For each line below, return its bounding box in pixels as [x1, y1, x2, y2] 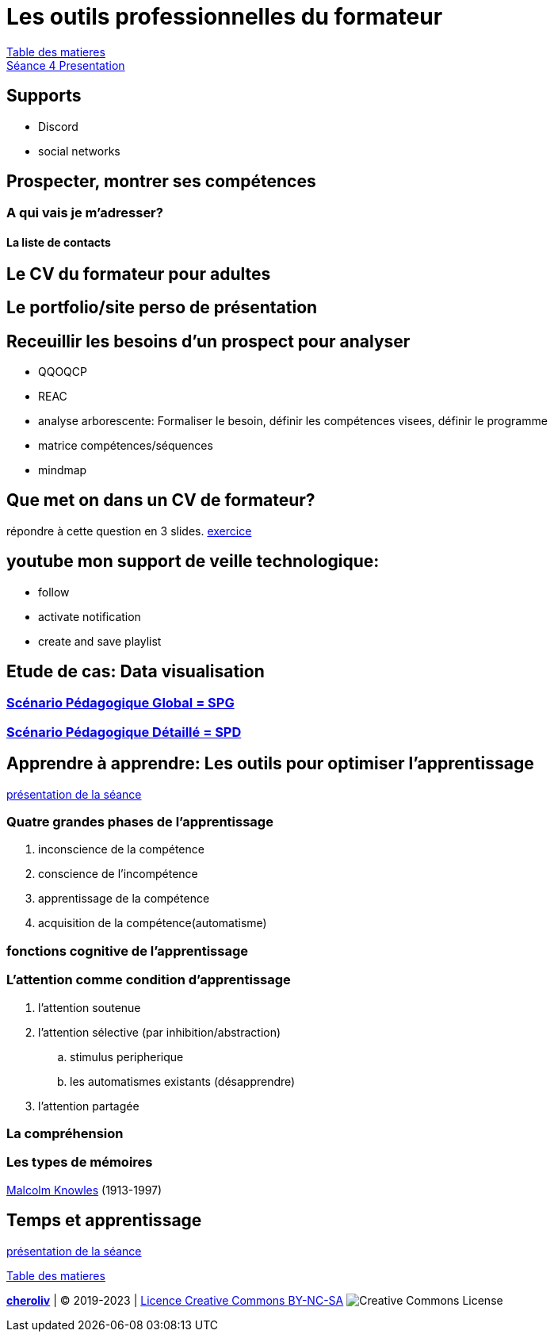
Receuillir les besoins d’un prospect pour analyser [6, 331, 411, 351]
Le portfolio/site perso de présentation [6, 297, 318, 318]
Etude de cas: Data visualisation [6, 661, 265, 682]
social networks [38, 144, 120, 158]
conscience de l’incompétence [38, 867, 198, 881]
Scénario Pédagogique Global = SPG [6, 695, 235, 711]
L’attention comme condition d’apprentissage [6, 972, 291, 988]
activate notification [38, 609, 141, 623]
